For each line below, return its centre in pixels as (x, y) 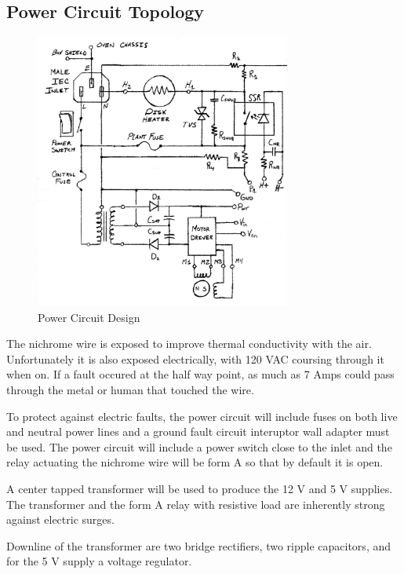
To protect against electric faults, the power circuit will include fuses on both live (202, 416)
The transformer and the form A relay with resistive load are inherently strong (196, 504)
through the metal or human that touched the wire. (130, 389)
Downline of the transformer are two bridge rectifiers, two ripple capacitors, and (198, 545)
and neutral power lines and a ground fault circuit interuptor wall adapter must (198, 431)
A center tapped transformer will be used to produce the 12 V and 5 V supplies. (200, 488)
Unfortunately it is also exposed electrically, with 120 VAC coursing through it (195, 358)
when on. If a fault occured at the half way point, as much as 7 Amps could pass (200, 374)
